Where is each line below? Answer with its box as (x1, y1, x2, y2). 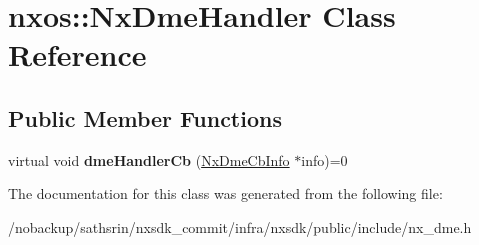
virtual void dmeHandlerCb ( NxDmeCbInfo (8, 149, 290, 170)
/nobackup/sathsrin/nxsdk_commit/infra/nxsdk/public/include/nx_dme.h (8, 216, 472, 237)
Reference (8, 34, 147, 75)
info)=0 (301, 149, 348, 170)
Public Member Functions (8, 102, 282, 133)
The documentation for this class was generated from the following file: (8, 183, 443, 204)
